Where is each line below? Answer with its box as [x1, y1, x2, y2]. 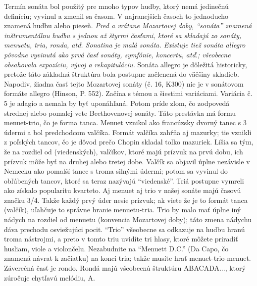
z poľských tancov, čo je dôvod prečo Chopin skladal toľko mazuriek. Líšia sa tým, [4, 137, 254, 147]
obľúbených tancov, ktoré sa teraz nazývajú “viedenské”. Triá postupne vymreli [4, 175, 244, 186]
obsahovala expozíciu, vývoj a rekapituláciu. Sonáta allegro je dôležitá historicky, [4, 59, 247, 69]
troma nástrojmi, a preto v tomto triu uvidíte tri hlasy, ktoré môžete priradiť [4, 234, 238, 244]
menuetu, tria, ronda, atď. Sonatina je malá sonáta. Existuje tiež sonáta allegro [4, 40, 246, 50]
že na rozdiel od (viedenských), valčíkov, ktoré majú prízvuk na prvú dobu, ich [4, 146, 243, 156]
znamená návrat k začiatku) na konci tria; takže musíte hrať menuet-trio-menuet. [4, 253, 251, 263]
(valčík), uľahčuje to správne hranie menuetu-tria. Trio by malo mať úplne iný [4, 204, 241, 215]
